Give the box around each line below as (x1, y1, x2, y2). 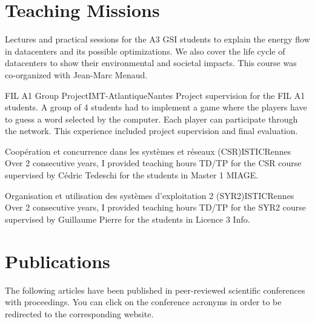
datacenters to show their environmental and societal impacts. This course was (5, 56, 297, 69)
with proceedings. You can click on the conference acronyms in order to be (5, 295, 282, 308)
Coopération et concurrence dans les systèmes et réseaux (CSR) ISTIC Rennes (5, 144, 291, 157)
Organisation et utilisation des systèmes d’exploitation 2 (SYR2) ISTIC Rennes (5, 189, 294, 201)
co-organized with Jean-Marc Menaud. (5, 68, 148, 81)
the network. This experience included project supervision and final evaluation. (5, 124, 298, 137)
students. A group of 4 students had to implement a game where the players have (5, 101, 307, 113)
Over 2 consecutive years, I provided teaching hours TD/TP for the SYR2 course (5, 201, 306, 214)
